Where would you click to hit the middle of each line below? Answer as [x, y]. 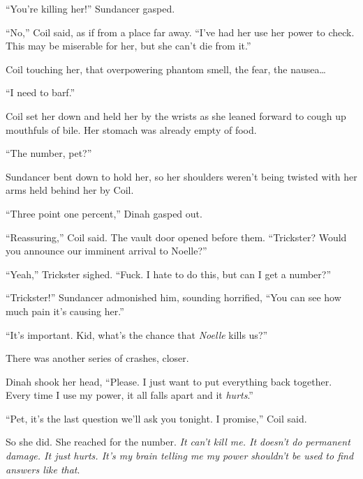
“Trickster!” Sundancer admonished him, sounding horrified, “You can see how [173, 297]
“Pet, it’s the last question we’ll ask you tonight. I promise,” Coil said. [156, 418]
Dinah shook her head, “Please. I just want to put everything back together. [169, 381]
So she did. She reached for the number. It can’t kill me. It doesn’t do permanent [178, 442]
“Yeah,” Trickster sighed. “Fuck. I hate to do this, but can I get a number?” [169, 274]
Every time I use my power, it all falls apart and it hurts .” [129, 395]
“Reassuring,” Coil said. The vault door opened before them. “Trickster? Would [176, 237]
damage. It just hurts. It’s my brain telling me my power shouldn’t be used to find [180, 456]
